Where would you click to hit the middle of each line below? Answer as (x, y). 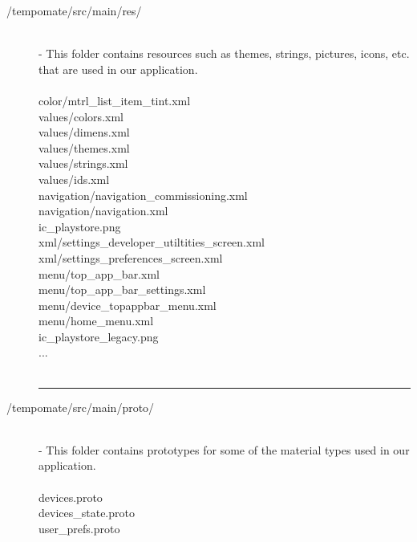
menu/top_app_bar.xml (99, 273)
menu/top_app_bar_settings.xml (122, 289)
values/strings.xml (83, 163)
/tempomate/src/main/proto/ (81, 407)
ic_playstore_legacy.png (99, 336)
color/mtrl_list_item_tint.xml (115, 100)
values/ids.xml (74, 179)
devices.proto (71, 497)
